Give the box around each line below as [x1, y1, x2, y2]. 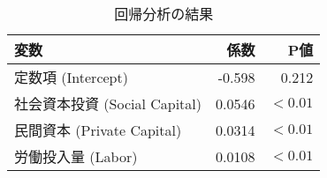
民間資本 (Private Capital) [14, 120, 182, 140]
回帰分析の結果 [114, 4, 214, 24]
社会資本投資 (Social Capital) [14, 93, 202, 114]
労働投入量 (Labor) [14, 146, 138, 167]
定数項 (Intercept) [14, 67, 128, 87]
